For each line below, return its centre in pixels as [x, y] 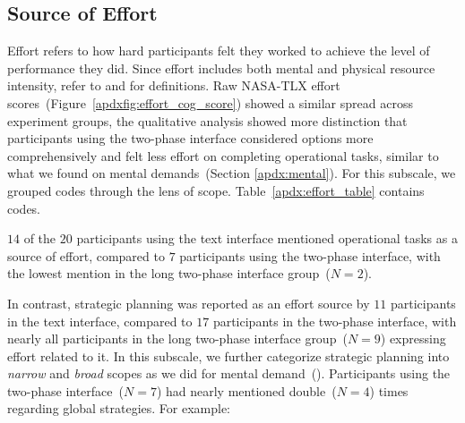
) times [389, 390]
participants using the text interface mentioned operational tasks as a [267, 238]
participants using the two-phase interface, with [310, 255]
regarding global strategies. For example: [119, 408]
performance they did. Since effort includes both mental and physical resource [221, 68]
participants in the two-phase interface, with [335, 321]
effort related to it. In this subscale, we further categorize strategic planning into [228, 355]
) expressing [413, 338]
